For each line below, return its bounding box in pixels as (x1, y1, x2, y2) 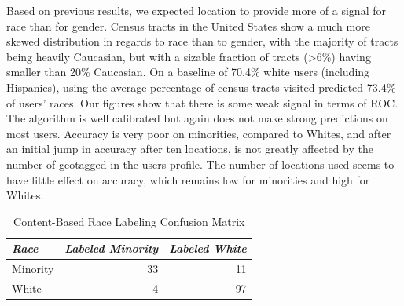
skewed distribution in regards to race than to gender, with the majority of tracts (6, 33, 398, 49)
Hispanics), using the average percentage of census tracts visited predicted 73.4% (6, 78, 396, 95)
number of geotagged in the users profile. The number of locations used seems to (6, 155, 395, 172)
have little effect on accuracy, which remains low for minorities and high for (6, 171, 370, 188)
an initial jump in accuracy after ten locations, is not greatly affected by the (6, 140, 373, 157)
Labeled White (169, 240, 247, 257)
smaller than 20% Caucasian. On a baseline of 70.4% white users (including (6, 64, 370, 80)
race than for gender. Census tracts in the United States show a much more (6, 17, 370, 34)
